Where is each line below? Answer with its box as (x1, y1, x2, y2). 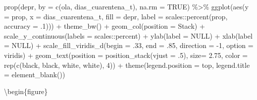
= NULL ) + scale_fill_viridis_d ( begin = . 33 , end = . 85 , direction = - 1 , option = (4, 40, 254, 50)
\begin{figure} (4, 86, 48, 96)
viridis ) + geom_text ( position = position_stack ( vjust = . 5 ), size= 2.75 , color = (4, 50, 248, 60)
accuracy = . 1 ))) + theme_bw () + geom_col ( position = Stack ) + (4, 21, 205, 31)
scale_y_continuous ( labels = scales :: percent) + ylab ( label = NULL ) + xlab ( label (4, 30, 253, 41)
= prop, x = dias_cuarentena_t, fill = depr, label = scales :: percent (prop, (4, 11, 228, 21)
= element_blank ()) (4, 69, 65, 80)
